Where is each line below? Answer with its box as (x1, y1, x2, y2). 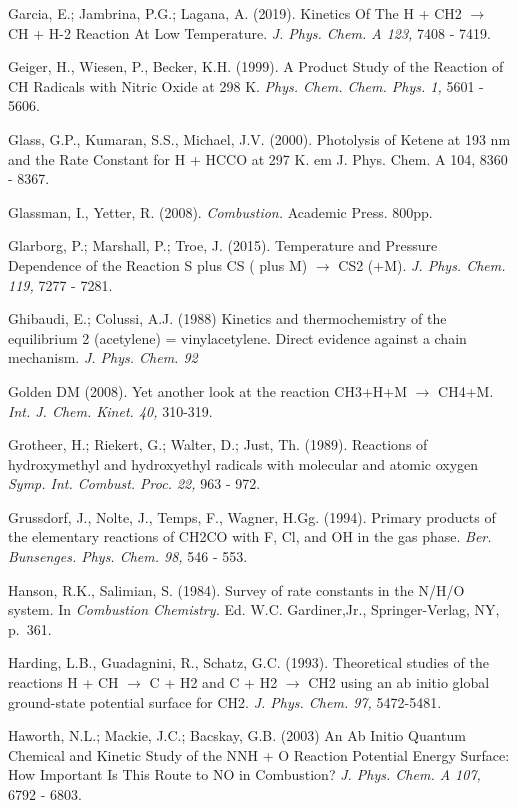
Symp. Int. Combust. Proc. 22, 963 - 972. (8, 473, 261, 494)
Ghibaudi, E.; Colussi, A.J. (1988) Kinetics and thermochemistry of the (8, 308, 447, 329)
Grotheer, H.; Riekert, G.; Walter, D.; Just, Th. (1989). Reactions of (8, 434, 428, 455)
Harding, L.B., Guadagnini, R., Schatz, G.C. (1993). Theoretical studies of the (8, 652, 489, 673)
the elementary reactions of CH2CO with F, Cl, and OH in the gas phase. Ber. (8, 526, 492, 547)
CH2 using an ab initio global (308, 672, 490, 693)
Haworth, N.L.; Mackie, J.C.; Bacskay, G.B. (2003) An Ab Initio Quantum (8, 725, 466, 746)
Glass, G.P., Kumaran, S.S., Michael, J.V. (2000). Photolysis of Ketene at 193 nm (8, 128, 511, 149)
